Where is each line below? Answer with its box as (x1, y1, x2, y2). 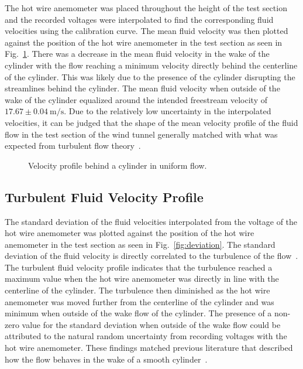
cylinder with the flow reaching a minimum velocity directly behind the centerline (5, 59, 298, 71)
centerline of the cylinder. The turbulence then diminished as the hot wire (5, 284, 270, 296)
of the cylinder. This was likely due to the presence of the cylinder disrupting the (5, 70, 295, 83)
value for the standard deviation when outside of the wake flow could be (22, 318, 281, 330)
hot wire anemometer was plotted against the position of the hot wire (5, 227, 254, 239)
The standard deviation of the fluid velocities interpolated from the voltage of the (5, 215, 298, 227)
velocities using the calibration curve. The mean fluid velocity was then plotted (5, 25, 288, 37)
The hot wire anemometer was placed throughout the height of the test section (5, 2, 287, 13)
